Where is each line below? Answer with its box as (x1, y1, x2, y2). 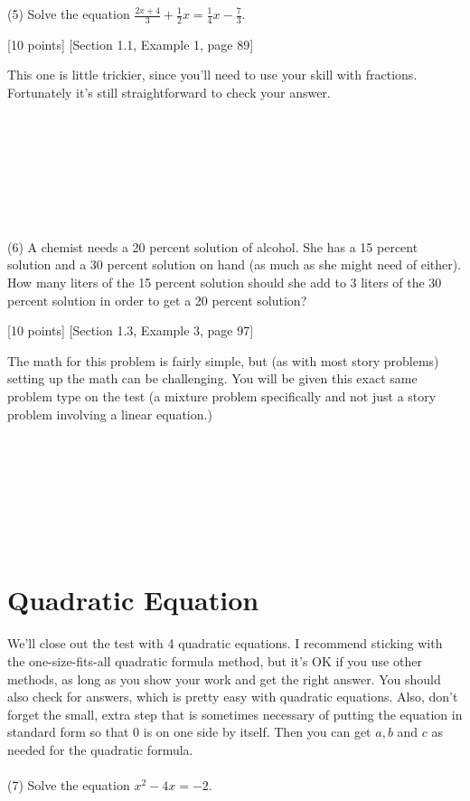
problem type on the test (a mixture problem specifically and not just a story (7, 386, 437, 405)
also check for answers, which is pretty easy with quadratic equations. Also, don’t (7, 687, 458, 706)
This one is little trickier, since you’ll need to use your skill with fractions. (7, 65, 418, 84)
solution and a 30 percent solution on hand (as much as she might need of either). (7, 255, 462, 274)
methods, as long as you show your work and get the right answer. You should (7, 669, 441, 688)
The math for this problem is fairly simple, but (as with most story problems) (7, 351, 439, 370)
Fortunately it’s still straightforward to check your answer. (7, 83, 331, 102)
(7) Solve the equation (7, 776, 130, 795)
